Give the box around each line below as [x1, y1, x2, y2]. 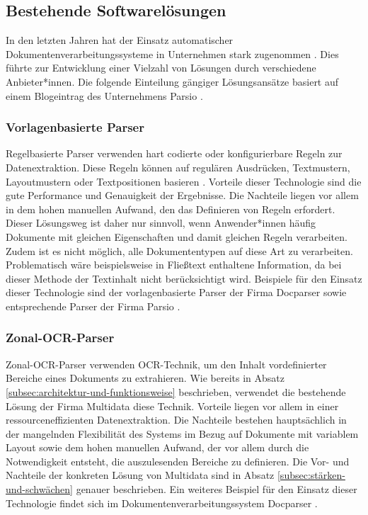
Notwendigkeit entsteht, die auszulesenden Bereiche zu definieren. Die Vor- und [6, 453, 350, 468]
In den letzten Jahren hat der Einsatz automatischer [6, 33, 234, 47]
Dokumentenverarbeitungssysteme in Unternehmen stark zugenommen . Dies [6, 46, 339, 61]
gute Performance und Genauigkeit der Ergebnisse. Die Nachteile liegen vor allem [6, 188, 359, 203]
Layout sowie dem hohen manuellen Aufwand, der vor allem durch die [6, 440, 309, 455]
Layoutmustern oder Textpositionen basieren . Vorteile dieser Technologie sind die [6, 174, 362, 188]
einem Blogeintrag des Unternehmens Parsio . [6, 88, 203, 103]
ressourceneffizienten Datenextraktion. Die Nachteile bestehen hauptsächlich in [6, 412, 347, 427]
